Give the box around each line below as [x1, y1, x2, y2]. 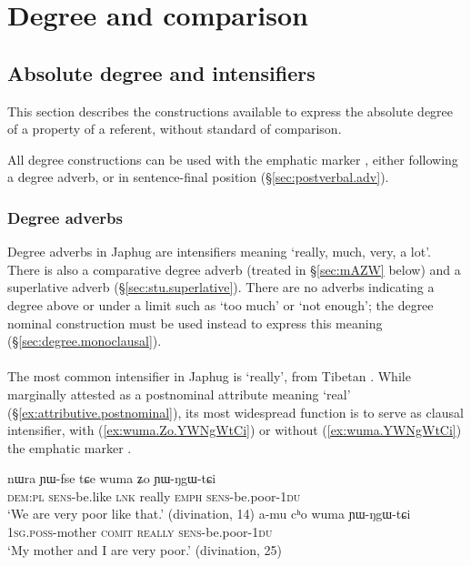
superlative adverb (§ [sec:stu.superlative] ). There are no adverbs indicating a [7, 278, 435, 297]
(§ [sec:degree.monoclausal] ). [7, 331, 162, 350]
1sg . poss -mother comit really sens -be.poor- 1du [7, 522, 273, 541]
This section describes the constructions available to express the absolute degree [7, 101, 454, 120]
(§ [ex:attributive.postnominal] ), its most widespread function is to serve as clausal [7, 402, 464, 421]
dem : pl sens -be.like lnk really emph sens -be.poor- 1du [7, 486, 301, 505]
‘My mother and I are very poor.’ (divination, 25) [7, 540, 282, 559]
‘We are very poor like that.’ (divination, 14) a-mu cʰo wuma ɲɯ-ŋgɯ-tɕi [7, 504, 411, 523]
